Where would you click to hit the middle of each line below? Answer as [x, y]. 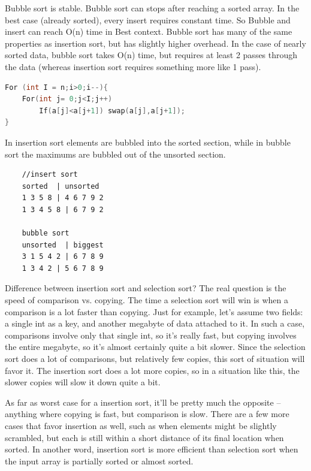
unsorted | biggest [63, 245]
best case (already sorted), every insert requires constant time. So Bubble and [148, 19]
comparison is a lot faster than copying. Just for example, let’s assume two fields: [154, 311]
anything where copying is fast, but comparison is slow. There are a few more [147, 414]
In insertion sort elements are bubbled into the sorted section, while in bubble [148, 142]
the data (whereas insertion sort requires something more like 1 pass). [133, 66]
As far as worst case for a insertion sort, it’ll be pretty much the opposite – [143, 402]
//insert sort [50, 175]
